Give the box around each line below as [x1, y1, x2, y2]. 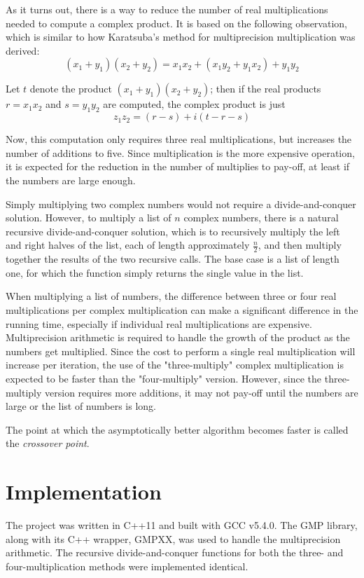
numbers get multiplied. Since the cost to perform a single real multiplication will [6, 343, 356, 358]
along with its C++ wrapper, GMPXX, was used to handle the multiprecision [6, 531, 341, 546]
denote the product [29, 81, 112, 96]
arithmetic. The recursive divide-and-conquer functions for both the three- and [6, 545, 344, 560]
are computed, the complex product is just [103, 97, 286, 111]
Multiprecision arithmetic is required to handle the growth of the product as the [6, 330, 350, 345]
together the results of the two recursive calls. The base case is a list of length [6, 252, 339, 266]
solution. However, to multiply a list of [6, 210, 171, 225]
